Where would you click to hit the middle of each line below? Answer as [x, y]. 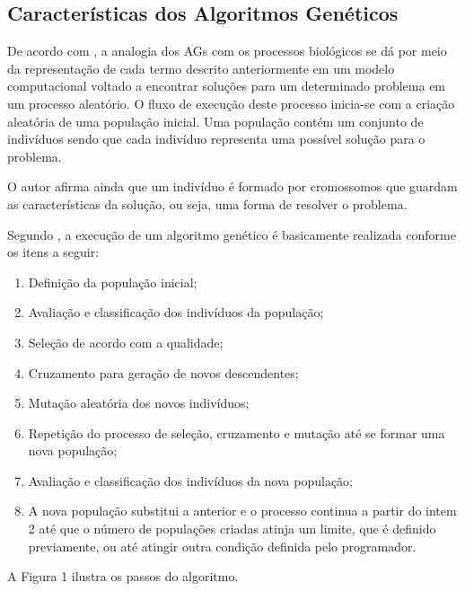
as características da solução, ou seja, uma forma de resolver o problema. [207, 203]
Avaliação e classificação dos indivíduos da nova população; [190, 480]
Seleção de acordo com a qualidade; [126, 342]
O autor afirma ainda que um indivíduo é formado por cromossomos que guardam [232, 186]
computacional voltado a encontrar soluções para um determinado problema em [227, 86]
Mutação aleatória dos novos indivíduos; [139, 403]
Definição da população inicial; [113, 282]
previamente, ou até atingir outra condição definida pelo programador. [222, 546]
